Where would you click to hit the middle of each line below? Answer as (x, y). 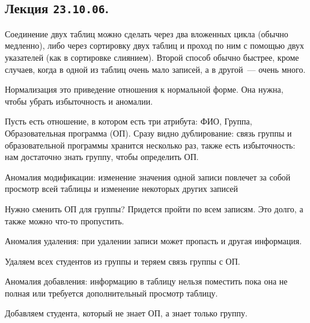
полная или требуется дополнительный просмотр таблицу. (111, 293)
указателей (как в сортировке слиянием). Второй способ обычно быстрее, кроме (152, 57)
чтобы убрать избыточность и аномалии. (79, 101)
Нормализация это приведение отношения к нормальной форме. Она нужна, (144, 89)
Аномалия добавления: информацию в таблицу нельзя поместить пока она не (146, 281)
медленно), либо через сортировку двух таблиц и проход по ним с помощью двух (154, 45)
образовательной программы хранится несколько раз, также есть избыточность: (150, 145)
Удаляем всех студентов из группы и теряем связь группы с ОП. (123, 261)
